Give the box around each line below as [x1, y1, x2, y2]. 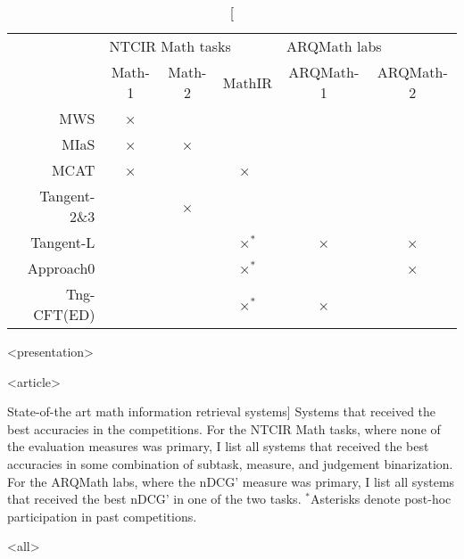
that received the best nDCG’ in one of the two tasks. [7, 489, 302, 508]
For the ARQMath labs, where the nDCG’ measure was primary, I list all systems [7, 472, 455, 490]
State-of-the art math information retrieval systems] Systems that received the [7, 402, 436, 421]
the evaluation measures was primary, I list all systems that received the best [7, 437, 429, 456]
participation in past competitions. [7, 506, 197, 525]
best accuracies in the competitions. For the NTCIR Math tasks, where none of [7, 419, 441, 438]
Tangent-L [30, 232, 95, 252]
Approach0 [27, 258, 95, 278]
